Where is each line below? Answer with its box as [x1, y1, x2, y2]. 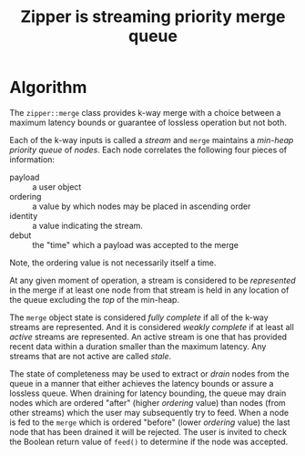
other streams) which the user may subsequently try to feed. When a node [9, 407, 290, 418]
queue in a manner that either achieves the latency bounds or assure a [9, 378, 274, 389]
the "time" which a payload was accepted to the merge [32, 239, 239, 250]
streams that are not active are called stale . [9, 350, 172, 361]
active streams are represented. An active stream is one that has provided [9, 331, 288, 342]
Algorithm [9, 78, 87, 98]
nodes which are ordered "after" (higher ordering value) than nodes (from [9, 397, 287, 408]
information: [9, 153, 56, 165]
